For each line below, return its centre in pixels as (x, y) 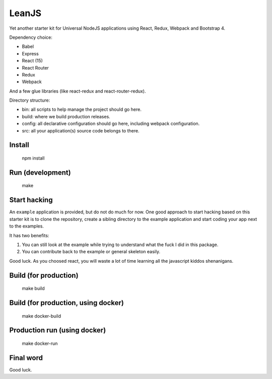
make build (33, 288)
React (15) (32, 61)
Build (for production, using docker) (67, 303)
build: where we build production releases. (66, 116)
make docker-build (42, 316)
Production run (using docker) (58, 330)
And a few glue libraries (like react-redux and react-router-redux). (78, 91)
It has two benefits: (29, 235)
